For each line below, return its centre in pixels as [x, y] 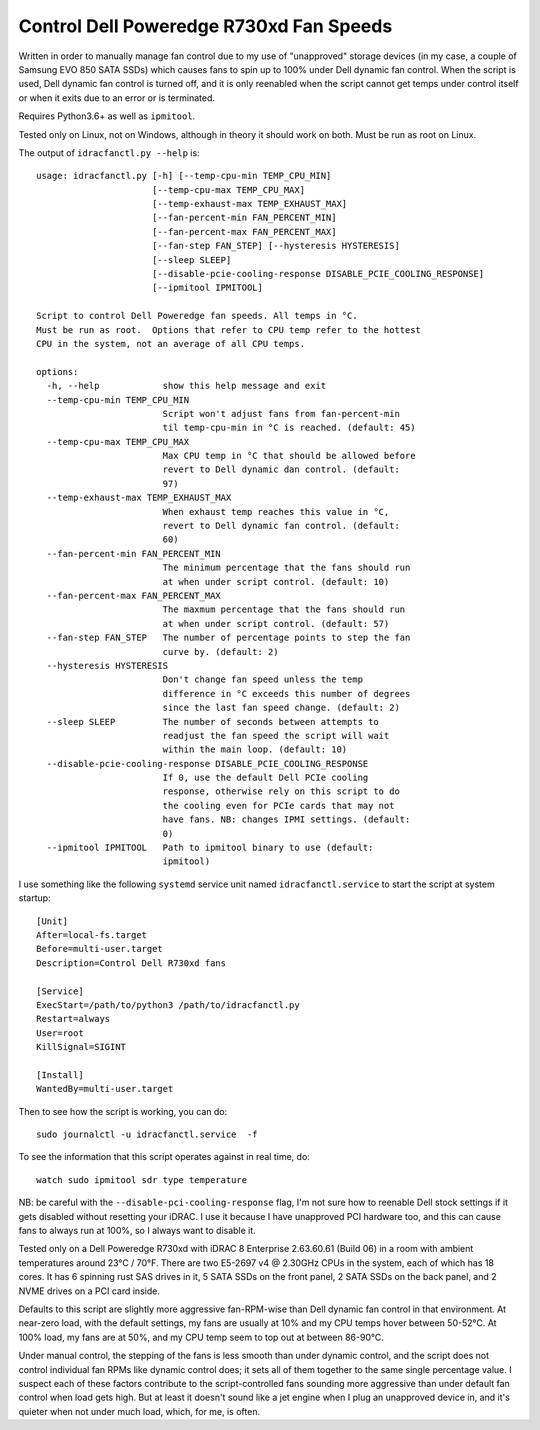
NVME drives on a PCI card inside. [89, 1291]
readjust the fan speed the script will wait [276, 735]
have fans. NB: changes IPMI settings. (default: [286, 819]
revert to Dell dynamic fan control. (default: [281, 526]
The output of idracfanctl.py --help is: [109, 152]
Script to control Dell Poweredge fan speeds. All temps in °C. [197, 316]
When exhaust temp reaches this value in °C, [276, 511]
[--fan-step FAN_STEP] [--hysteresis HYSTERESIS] [275, 246]
